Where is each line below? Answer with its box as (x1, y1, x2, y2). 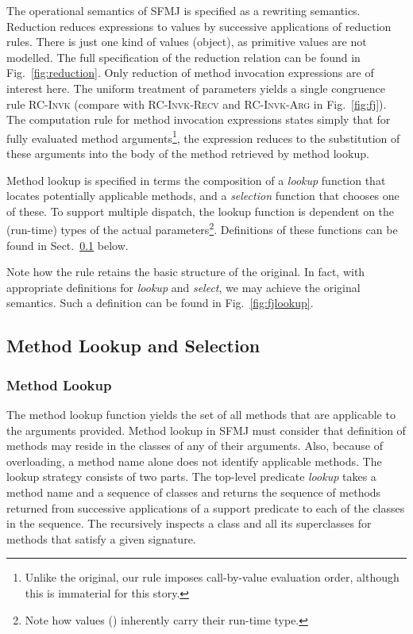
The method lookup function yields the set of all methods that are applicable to (6, 406, 396, 422)
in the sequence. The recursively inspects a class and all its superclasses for (6, 515, 372, 532)
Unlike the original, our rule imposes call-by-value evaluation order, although (25, 569, 399, 586)
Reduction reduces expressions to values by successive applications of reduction (6, 17, 392, 34)
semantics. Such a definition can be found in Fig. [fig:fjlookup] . (6, 294, 314, 311)
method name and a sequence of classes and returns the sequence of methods (6, 483, 381, 500)
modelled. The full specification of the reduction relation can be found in (6, 48, 361, 65)
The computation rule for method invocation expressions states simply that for (6, 111, 391, 128)
